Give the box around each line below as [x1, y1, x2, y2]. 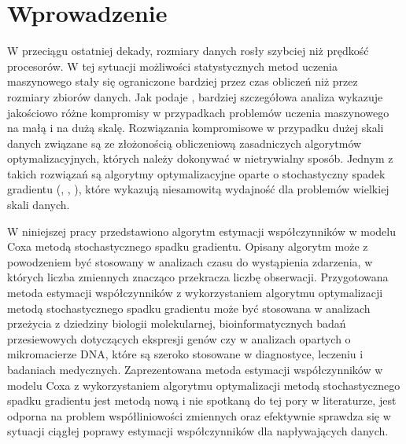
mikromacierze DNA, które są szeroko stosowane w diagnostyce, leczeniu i [7, 346, 364, 362]
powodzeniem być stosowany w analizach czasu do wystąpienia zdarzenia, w [7, 253, 373, 270]
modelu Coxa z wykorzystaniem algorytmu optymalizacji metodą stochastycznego [7, 376, 400, 393]
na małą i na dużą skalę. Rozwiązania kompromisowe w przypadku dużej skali [7, 119, 384, 136]
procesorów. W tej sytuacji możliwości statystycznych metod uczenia [7, 57, 338, 74]
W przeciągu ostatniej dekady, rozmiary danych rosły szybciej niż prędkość [7, 42, 369, 59]
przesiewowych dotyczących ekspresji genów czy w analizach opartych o [7, 330, 351, 347]
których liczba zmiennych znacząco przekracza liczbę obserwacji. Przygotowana [7, 269, 389, 285]
